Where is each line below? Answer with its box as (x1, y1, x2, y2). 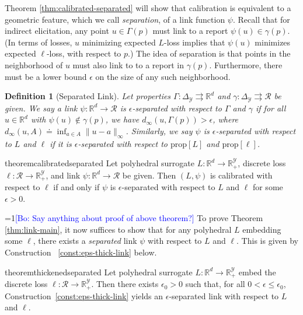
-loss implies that (163, 36, 225, 48)
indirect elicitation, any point (5, 24, 109, 37)
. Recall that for (232, 13, 290, 25)
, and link (46, 169, 81, 181)
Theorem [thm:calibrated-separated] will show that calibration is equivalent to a (5, 2, 291, 13)
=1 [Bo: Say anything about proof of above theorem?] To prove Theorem (5, 212, 263, 224)
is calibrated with (210, 169, 273, 181)
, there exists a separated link (33, 235, 137, 247)
